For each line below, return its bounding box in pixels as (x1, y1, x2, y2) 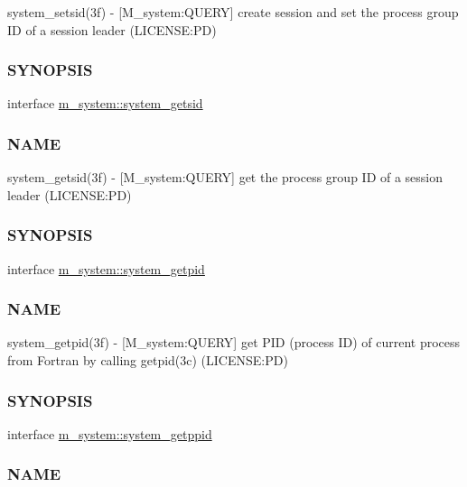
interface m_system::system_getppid (7, 424, 212, 443)
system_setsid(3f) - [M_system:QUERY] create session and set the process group (7, 3, 459, 21)
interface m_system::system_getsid (7, 94, 203, 113)
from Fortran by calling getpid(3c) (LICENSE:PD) (7, 351, 288, 370)
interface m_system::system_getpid (7, 259, 205, 278)
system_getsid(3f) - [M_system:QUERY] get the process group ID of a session (7, 168, 444, 187)
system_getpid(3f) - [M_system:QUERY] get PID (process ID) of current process (7, 333, 461, 352)
